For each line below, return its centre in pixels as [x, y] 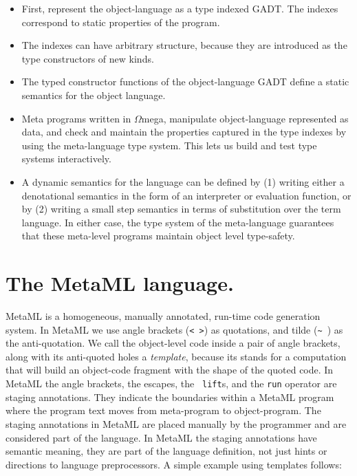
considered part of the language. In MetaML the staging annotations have [161, 437]
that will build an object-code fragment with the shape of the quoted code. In [170, 370]
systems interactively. [66, 159]
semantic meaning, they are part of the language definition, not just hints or [166, 451]
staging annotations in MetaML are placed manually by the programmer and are [176, 423]
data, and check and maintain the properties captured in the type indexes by [184, 132]
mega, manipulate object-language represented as [245, 118]
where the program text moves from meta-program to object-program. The [163, 410]
